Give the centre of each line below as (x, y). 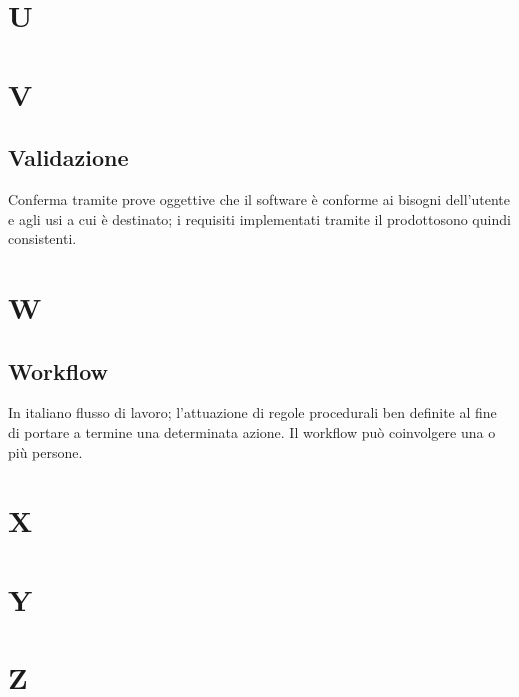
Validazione (68, 157)
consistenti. (42, 238)
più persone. (45, 451)
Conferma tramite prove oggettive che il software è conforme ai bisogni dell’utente (259, 198)
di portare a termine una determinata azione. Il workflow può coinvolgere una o (252, 431)
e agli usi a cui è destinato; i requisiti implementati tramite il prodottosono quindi (259, 218)
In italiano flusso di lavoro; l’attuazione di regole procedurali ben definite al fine (252, 412)
